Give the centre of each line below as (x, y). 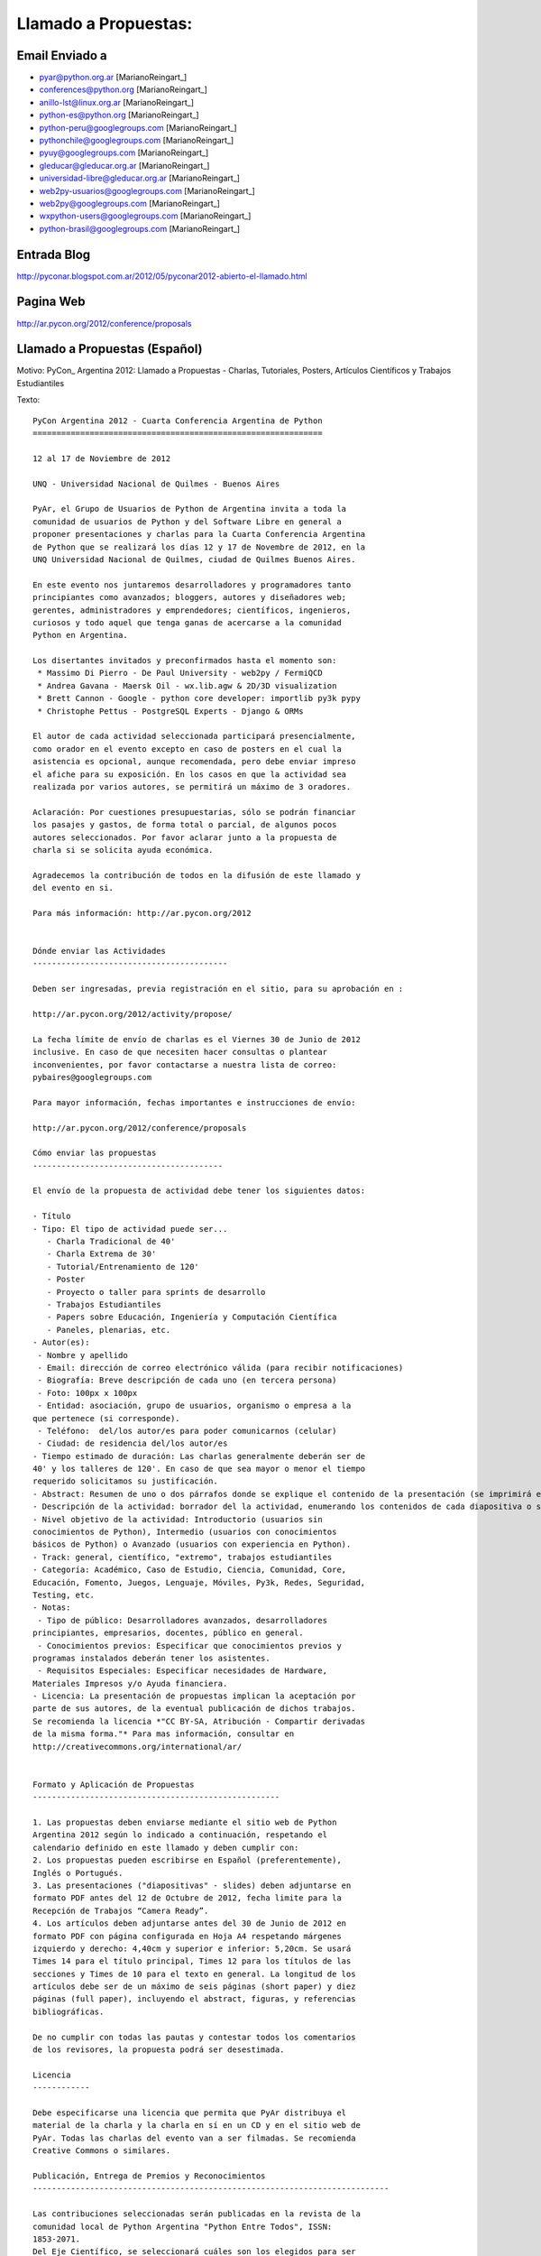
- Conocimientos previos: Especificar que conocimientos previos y (189, 1646)
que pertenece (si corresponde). (106, 1418)
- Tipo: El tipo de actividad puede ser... (130, 1229)
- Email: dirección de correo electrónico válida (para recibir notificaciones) (220, 1368)
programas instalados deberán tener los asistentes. (151, 1658)
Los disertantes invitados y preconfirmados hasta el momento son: (185, 661)
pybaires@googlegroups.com (92, 1077)
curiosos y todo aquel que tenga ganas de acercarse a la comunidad (187, 622)
